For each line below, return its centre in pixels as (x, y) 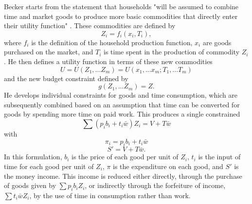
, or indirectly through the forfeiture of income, (155, 185)
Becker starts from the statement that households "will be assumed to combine (121, 6)
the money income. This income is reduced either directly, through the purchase (123, 176)
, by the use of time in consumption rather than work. (110, 195)
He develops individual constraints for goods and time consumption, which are (121, 95)
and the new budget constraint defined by (66, 78)
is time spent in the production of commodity (172, 52)
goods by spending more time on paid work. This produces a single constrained (122, 114)
